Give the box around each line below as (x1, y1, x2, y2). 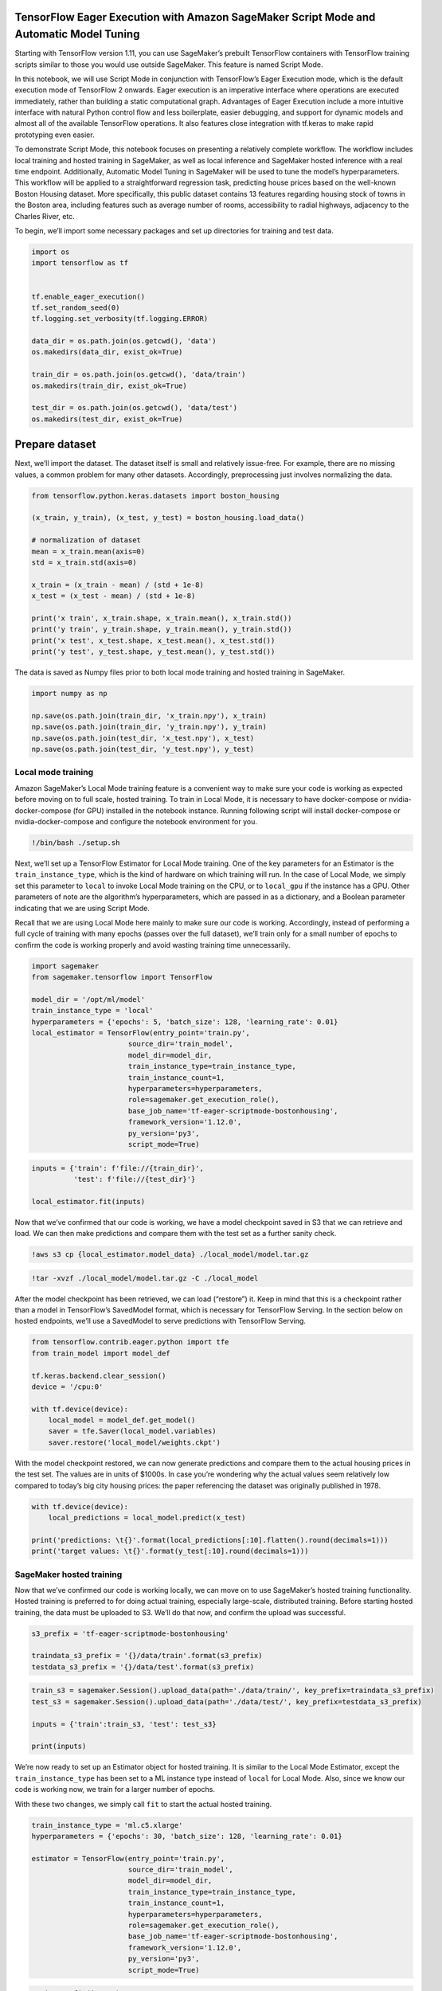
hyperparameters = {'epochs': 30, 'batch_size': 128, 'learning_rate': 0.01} (31, 1832, 342, 1840)
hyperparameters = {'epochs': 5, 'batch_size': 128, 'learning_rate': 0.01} (31, 1017, 338, 1027)
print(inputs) (31, 1742, 87, 1751)
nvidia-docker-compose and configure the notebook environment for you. (14, 816, 258, 826)
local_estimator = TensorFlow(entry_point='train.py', (31, 1028, 250, 1038)
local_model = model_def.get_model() (48, 1416, 196, 1425)
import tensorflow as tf (31, 259, 129, 268)
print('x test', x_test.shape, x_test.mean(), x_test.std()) (31, 636, 276, 645)
